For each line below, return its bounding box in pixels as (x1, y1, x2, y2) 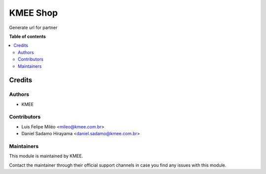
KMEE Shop (9, 7, 58, 18)
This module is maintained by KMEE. (9, 153, 83, 159)
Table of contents (9, 33, 46, 39)
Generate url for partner (9, 25, 58, 30)
